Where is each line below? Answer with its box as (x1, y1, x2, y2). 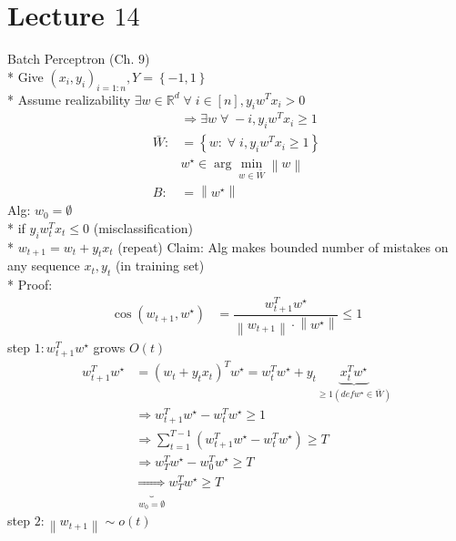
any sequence (7, 256, 80, 275)
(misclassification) (93, 218, 193, 237)
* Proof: (7, 275, 53, 294)
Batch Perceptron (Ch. (7, 49, 135, 68)
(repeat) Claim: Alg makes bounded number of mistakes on (117, 237, 449, 256)
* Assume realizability (7, 89, 131, 108)
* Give (7, 66, 44, 86)
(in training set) (115, 256, 205, 275)
